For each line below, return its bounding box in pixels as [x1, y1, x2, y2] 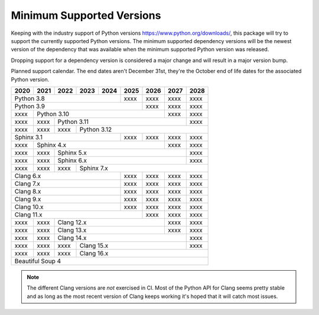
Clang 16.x [79, 249, 109, 257]
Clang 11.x [14, 210, 43, 218]
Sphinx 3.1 [14, 133, 43, 141]
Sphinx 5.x [57, 148, 87, 156]
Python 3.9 [14, 102, 45, 110]
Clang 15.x [79, 241, 109, 250]
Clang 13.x [57, 226, 87, 234]
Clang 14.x [57, 234, 87, 242]
